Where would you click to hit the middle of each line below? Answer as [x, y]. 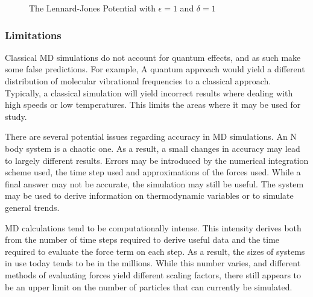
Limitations [33, 35]
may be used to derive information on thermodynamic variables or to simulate [149, 195]
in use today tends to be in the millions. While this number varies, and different [153, 263]
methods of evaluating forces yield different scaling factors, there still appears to [153, 274]
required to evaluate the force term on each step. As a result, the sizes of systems [155, 251]
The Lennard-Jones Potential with [92, 8]
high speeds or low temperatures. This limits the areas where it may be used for [153, 105]
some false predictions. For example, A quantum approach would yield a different [155, 69]
